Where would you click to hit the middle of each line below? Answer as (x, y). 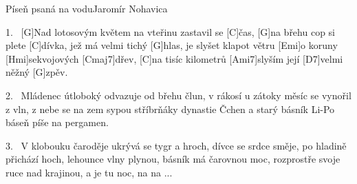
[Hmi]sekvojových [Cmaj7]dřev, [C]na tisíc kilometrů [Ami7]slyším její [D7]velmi (174, 58)
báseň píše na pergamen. (57, 122)
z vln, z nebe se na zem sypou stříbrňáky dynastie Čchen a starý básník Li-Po (170, 109)
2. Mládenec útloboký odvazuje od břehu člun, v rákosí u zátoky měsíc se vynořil (178, 95)
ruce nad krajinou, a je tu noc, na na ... (89, 172)
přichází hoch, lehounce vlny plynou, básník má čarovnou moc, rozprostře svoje (173, 159)
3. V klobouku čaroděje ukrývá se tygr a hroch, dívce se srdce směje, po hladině (176, 145)
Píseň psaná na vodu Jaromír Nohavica (87, 8)
